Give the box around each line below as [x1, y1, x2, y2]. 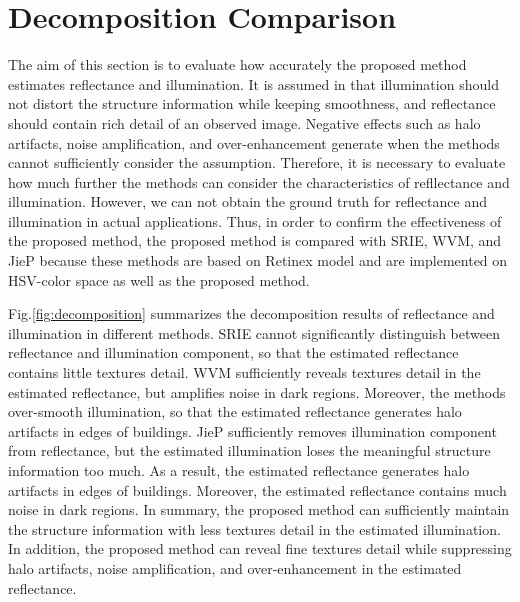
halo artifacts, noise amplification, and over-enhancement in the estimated [8, 557, 462, 578]
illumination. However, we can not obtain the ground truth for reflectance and [8, 191, 487, 212]
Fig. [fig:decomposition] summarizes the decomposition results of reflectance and [8, 303, 495, 324]
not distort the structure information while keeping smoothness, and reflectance [8, 93, 496, 114]
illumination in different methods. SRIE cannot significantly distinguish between [8, 322, 500, 343]
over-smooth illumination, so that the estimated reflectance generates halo [8, 401, 462, 422]
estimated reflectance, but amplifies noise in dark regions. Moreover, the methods [8, 381, 506, 402]
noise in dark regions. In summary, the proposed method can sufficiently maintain [8, 499, 510, 520]
